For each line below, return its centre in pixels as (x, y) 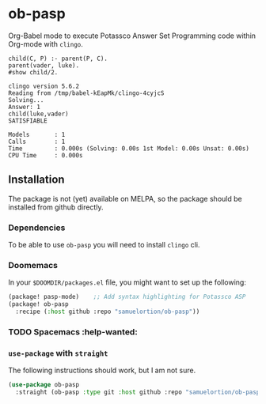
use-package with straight (58, 353)
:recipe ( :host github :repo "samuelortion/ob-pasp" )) (108, 312)
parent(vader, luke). (44, 65)
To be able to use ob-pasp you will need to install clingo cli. (104, 245)
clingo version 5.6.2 (44, 86)
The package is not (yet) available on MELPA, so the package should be (125, 198)
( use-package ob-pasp (44, 385)
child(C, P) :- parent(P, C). (58, 59)
